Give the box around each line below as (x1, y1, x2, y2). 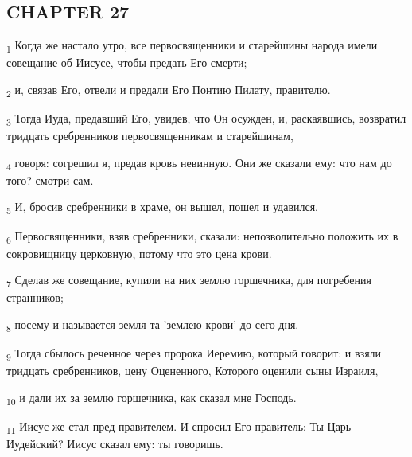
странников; (6, 289, 64, 306)
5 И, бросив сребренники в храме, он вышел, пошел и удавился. (6, 198, 319, 217)
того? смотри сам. (6, 171, 94, 188)
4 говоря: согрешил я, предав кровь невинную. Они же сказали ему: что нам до (6, 154, 392, 173)
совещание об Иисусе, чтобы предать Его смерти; (6, 54, 247, 71)
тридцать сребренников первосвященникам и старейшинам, (6, 127, 293, 144)
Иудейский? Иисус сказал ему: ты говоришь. (6, 436, 223, 452)
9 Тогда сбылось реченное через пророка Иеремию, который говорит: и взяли (6, 345, 382, 363)
